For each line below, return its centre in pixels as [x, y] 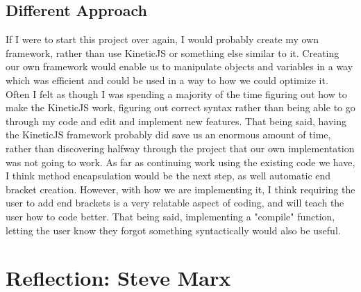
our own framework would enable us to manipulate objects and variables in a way [179, 66]
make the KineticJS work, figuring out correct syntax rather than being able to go [180, 107]
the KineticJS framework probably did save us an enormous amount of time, [168, 135]
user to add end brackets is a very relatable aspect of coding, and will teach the [175, 203]
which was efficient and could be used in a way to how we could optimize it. [167, 80]
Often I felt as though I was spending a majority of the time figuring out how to [176, 94]
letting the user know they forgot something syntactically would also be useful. [173, 230]
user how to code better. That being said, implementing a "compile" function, [170, 216]
